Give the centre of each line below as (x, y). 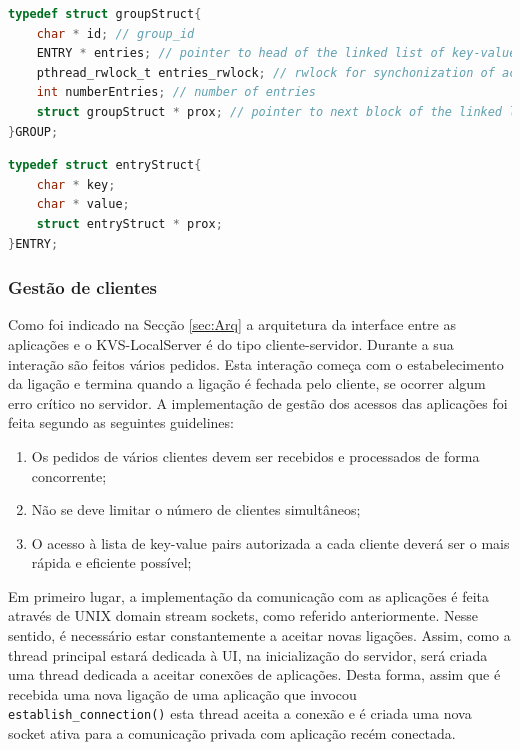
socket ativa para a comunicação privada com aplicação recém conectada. (232, 733)
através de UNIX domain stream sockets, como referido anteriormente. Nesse (243, 615)
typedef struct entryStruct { (105, 165)
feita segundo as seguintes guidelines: (121, 422)
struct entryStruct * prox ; (129, 223)
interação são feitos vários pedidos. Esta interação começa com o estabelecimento (256, 363)
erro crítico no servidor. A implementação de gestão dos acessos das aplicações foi (258, 402)
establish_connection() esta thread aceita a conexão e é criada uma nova (240, 713)
